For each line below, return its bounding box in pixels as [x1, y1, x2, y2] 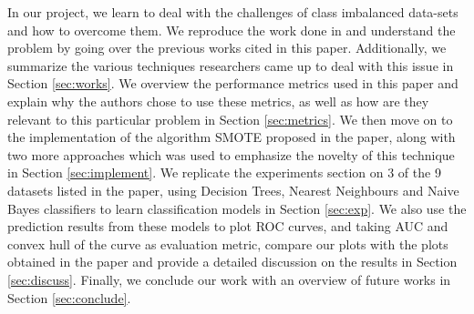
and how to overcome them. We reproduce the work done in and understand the [7, 20, 456, 39]
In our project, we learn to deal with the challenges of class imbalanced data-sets [7, 3, 459, 21]
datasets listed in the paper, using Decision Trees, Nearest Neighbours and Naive [7, 180, 459, 199]
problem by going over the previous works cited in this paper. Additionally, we [7, 38, 447, 57]
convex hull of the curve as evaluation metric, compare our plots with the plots [7, 234, 448, 253]
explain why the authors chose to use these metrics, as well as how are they [7, 91, 429, 110]
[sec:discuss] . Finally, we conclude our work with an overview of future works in [7, 269, 451, 289]
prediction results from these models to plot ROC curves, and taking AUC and [7, 217, 448, 236]
